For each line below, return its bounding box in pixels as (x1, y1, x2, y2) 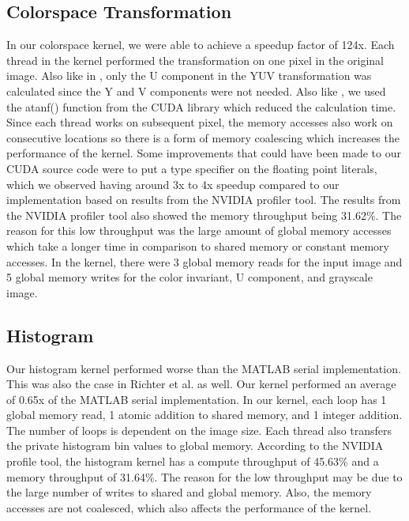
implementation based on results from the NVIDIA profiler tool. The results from (6, 191, 401, 208)
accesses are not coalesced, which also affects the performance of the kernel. (6, 499, 372, 515)
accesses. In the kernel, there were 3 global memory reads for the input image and (6, 253, 403, 270)
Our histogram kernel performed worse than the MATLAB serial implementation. (6, 360, 401, 376)
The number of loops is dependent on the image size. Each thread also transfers (6, 421, 392, 438)
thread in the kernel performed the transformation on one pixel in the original (6, 51, 384, 68)
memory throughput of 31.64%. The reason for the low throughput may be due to (6, 468, 403, 485)
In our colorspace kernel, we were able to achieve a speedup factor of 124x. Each (6, 36, 395, 53)
